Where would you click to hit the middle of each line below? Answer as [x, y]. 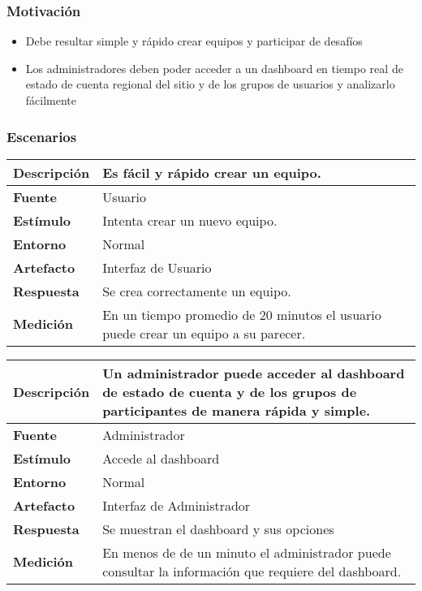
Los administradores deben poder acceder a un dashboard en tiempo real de [214, 68]
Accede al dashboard [161, 458]
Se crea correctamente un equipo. [197, 291]
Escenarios [42, 136]
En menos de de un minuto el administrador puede [247, 552]
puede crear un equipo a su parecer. [204, 333]
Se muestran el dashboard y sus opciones [218, 528]
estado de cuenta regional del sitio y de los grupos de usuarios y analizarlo [210, 84]
